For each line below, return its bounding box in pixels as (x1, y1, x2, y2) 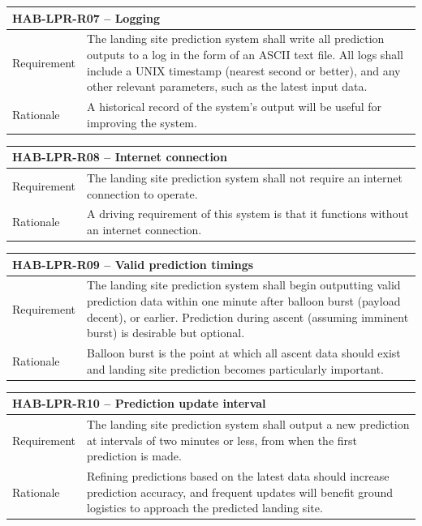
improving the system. (87, 113, 197, 130)
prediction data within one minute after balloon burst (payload (87, 293, 401, 310)
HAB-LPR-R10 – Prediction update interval (12, 395, 266, 412)
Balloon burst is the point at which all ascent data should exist (87, 344, 401, 361)
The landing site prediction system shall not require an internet (87, 169, 403, 186)
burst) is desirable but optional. (87, 324, 245, 341)
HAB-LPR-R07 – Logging (12, 9, 160, 26)
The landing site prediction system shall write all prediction (87, 30, 385, 47)
